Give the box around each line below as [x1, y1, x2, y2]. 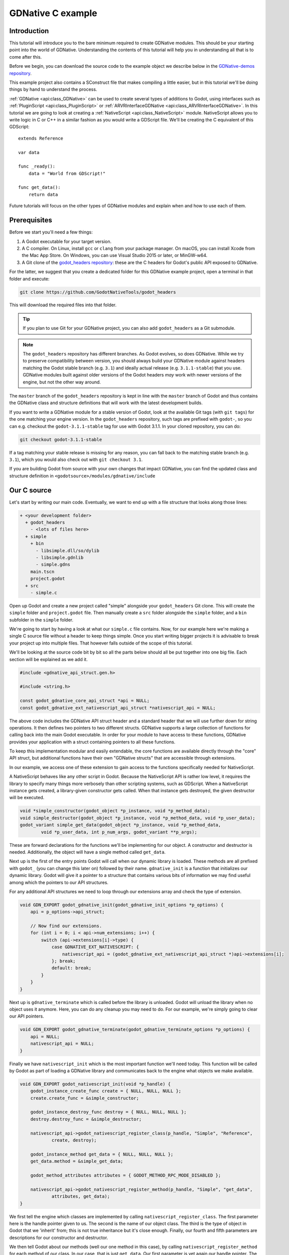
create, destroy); [51, 1138, 97, 1143]
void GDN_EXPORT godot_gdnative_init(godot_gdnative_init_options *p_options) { [20, 902, 224, 908]
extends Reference [18, 136, 64, 141]
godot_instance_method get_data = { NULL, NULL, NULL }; [30, 1151, 174, 1157]
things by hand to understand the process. [9, 86, 97, 92]
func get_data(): [18, 185, 61, 190]
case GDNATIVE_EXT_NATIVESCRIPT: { [51, 944, 139, 950]
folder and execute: [9, 276, 50, 282]
